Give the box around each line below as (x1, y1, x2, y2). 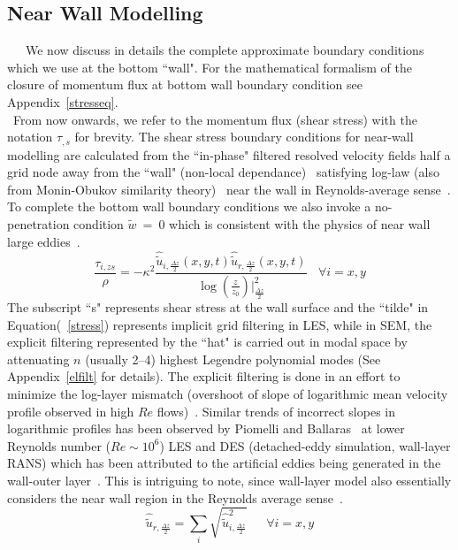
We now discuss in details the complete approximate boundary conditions (25, 41, 424, 59)
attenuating (7, 349, 70, 368)
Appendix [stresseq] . (7, 92, 118, 111)
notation (7, 127, 53, 146)
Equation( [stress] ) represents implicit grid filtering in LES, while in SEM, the (7, 315, 432, 333)
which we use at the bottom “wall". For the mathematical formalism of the (7, 57, 412, 76)
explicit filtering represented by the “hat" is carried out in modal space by (7, 332, 408, 351)
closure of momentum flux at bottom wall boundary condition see (7, 75, 363, 94)
